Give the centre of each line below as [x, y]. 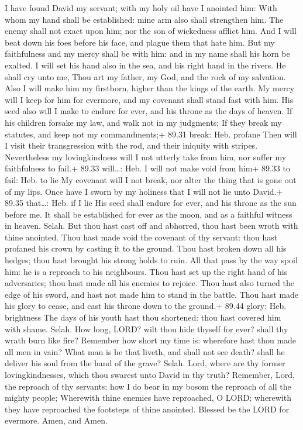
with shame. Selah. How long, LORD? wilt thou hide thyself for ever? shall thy [147, 328]
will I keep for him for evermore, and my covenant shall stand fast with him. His [149, 99]
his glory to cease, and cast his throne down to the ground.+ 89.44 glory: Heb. [146, 306]
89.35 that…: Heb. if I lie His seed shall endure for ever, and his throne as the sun [151, 203]
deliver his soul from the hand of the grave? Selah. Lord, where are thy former [145, 363]
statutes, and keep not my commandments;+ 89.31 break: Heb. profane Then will [151, 134]
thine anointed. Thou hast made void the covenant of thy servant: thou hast [141, 237]
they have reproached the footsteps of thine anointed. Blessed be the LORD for [147, 409]
